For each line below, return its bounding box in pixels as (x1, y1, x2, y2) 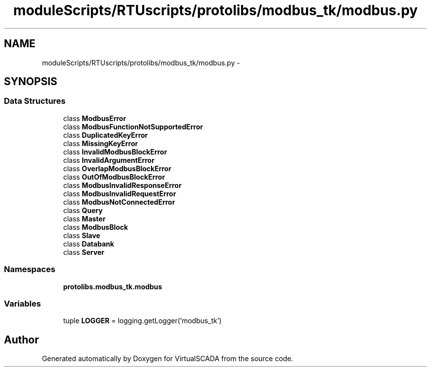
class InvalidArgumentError (63, 155, 154, 164)
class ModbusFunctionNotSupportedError (63, 122, 203, 131)
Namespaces (4, 264, 56, 275)
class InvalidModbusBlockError (63, 147, 167, 156)
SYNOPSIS (4, 75, 58, 88)
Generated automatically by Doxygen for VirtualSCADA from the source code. (42, 354, 293, 363)
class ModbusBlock (63, 222, 128, 231)
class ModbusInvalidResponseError (63, 181, 182, 189)
